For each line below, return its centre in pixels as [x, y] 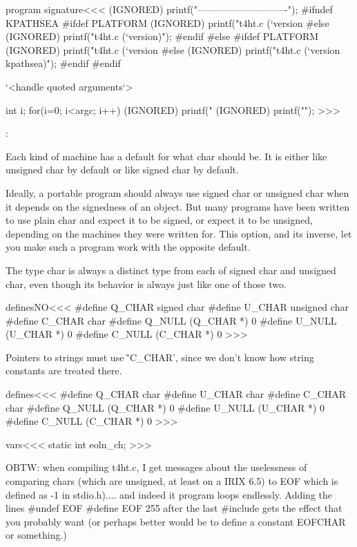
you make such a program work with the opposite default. [128, 247]
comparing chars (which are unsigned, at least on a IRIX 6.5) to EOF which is [172, 481]
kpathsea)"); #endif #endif [63, 63]
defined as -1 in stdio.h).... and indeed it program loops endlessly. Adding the [169, 494]
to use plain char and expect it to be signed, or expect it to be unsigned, [159, 220]
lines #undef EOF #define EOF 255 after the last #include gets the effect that [174, 508]
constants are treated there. [64, 371]
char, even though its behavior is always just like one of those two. [146, 284]
